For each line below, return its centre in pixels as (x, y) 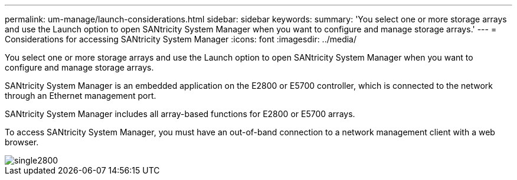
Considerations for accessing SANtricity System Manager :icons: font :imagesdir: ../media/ (181, 39)
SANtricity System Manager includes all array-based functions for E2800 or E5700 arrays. (180, 114)
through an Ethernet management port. (81, 96)
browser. (22, 142)
